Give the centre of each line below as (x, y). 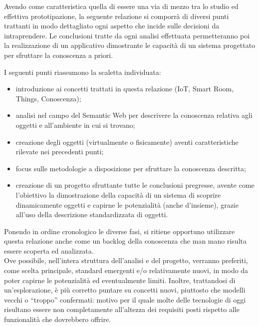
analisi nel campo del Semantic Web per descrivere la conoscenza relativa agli (134, 115)
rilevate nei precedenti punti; (60, 152)
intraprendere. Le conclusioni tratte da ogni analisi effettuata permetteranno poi (127, 35)
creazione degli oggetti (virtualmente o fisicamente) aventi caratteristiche (127, 142)
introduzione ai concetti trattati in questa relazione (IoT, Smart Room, (125, 89)
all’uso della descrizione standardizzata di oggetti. (92, 214)
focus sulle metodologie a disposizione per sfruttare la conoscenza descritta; (131, 168)
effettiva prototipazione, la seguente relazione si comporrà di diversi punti (117, 16)
